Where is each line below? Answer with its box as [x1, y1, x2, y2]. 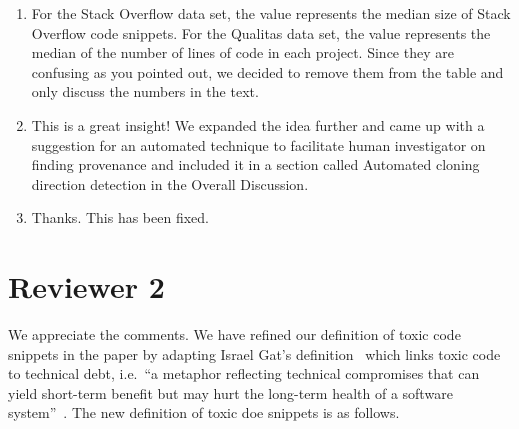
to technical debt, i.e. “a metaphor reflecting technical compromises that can [8, 363, 480, 384]
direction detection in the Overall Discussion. [31, 173, 309, 194]
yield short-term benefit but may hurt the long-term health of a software [8, 382, 453, 403]
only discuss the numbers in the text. [31, 81, 259, 102]
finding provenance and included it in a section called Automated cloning [31, 154, 480, 175]
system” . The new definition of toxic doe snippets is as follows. [8, 402, 400, 423]
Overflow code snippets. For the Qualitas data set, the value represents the [31, 22, 491, 43]
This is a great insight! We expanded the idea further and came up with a [31, 114, 485, 135]
